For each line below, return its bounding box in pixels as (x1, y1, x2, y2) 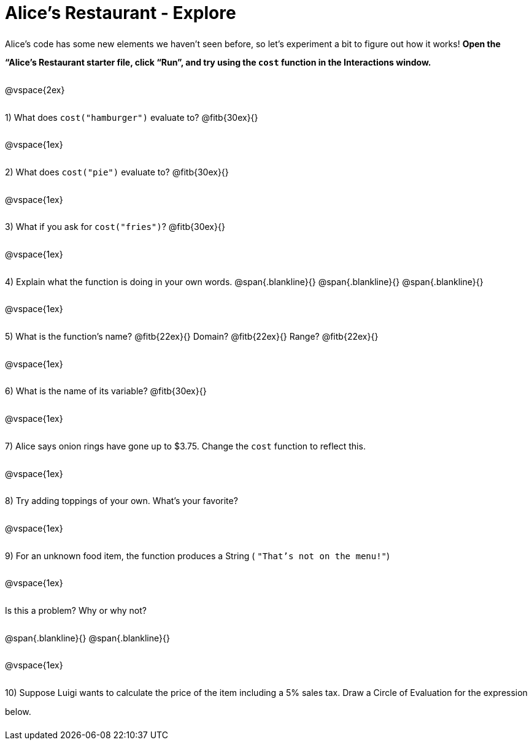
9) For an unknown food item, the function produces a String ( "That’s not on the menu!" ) (5, 550, 390, 561)
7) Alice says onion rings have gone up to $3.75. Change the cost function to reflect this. (5, 440, 366, 451)
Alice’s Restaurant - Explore (5, 2, 236, 23)
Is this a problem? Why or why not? (5, 605, 147, 616)
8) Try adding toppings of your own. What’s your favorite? (5, 495, 238, 506)
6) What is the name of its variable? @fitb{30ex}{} (5, 386, 207, 397)
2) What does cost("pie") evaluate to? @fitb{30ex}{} (5, 167, 229, 178)
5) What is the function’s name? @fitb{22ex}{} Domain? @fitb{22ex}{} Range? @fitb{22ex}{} (5, 331, 379, 342)
